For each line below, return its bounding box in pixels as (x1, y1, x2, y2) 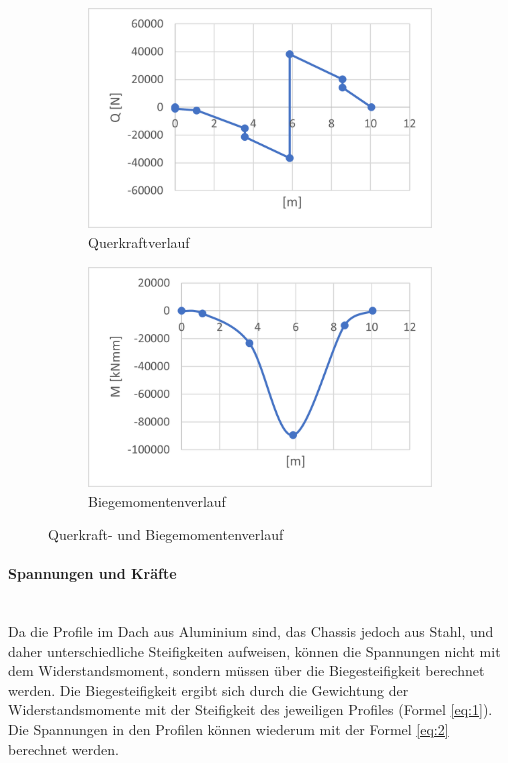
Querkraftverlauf (88, 231, 190, 252)
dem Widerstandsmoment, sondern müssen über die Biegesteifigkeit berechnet (8, 660, 485, 681)
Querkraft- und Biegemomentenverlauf (48, 524, 284, 545)
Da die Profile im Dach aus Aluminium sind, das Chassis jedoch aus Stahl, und (8, 621, 494, 642)
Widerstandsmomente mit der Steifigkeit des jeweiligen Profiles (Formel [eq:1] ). (8, 699, 493, 720)
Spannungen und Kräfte (8, 563, 177, 584)
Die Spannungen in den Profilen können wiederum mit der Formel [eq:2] (8, 719, 449, 740)
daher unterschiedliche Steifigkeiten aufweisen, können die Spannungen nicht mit (8, 640, 501, 661)
